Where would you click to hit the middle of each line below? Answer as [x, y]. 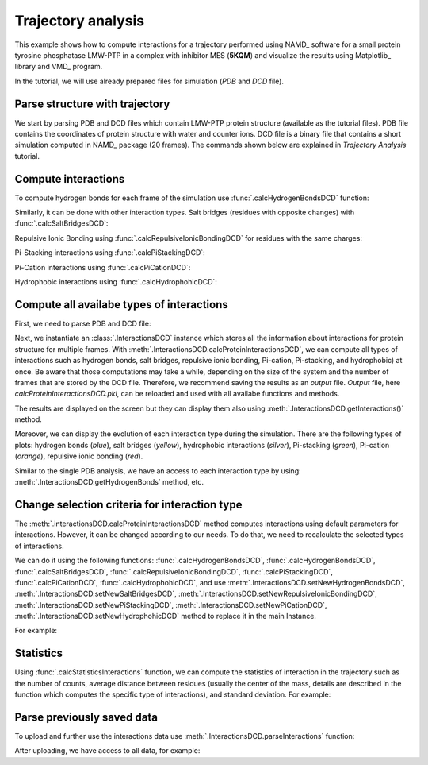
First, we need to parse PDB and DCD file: [83, 323]
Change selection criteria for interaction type [128, 504]
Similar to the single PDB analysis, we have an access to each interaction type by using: [158, 471]
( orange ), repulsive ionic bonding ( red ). [79, 456]
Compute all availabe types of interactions [122, 305]
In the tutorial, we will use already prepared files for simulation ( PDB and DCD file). [149, 81]
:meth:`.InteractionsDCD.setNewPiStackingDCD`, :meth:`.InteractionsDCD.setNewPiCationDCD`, [171, 605]
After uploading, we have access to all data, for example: [107, 751]
